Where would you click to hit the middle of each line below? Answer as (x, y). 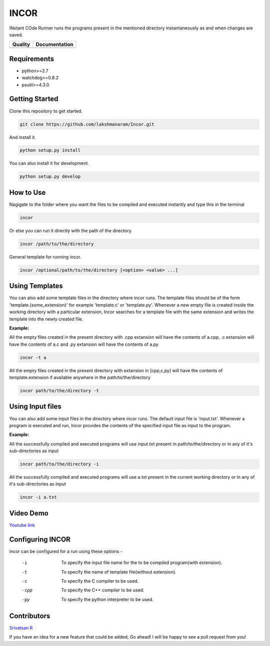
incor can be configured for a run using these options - (66, 551)
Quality (21, 44)
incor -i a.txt (38, 497)
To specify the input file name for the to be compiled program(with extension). (142, 563)
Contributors (30, 616)
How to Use (27, 192)
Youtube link (22, 525)
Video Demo (29, 513)
